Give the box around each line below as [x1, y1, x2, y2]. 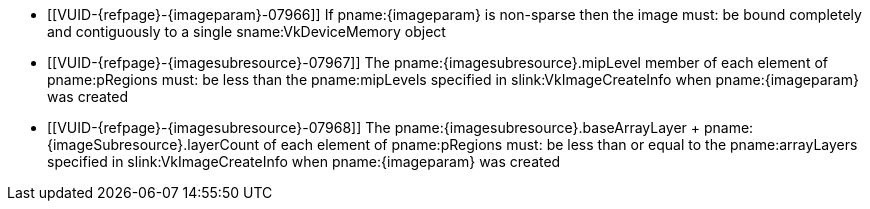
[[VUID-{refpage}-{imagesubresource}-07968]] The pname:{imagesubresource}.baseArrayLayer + [47, 119, 701, 136]
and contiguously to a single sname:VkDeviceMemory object [47, 23, 446, 40]
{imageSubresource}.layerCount [47, 136, 260, 153]
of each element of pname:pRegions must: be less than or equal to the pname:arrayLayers [263, 136, 858, 153]
